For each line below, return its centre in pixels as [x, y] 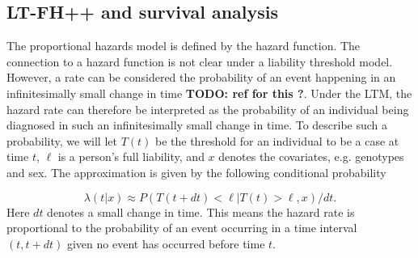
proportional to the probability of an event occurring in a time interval [182, 228]
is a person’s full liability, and [131, 156]
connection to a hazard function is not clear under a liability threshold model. [200, 61]
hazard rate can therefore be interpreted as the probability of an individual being [208, 109]
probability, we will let [62, 140]
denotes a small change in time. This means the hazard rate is [201, 211]
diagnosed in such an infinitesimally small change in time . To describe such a [197, 125]
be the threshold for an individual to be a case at [277, 140]
